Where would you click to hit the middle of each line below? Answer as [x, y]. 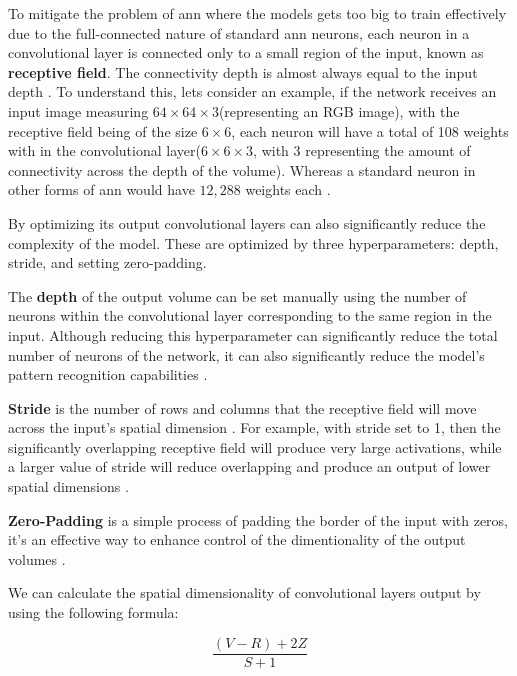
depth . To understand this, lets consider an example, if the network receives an [252, 91]
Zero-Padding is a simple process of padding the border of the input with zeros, [258, 519]
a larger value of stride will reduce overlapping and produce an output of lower [249, 466]
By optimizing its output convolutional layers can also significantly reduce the [247, 222]
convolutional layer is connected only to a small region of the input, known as [246, 52]
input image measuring [78, 110]
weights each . [288, 189]
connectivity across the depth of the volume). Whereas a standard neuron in [242, 169]
